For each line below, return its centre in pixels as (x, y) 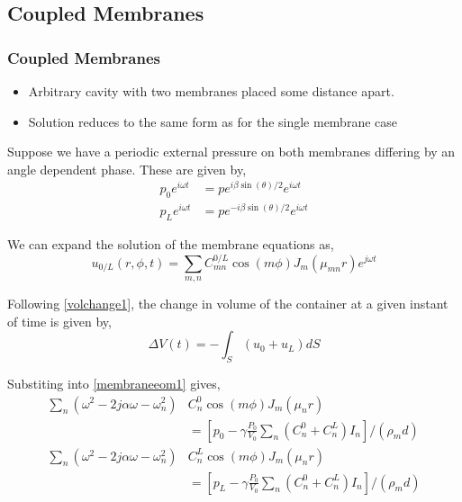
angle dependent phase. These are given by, (127, 169)
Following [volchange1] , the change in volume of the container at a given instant (228, 303)
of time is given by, (59, 321)
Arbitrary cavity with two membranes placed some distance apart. (211, 91)
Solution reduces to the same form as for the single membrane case (213, 121)
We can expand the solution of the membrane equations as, (171, 244)
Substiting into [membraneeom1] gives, (114, 383)
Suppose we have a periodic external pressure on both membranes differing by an (231, 152)
